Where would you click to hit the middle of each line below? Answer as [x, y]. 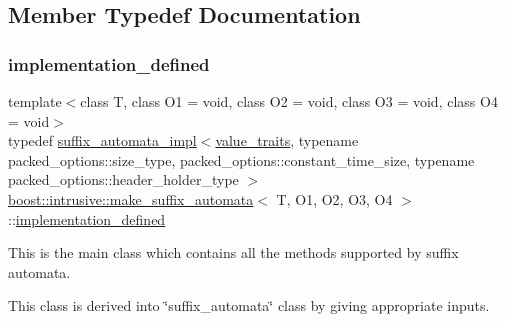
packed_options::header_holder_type [123, 179]
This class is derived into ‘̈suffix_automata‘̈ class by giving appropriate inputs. [249, 305]
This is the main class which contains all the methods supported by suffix [233, 252]
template [35, 101]
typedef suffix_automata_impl [102, 140]
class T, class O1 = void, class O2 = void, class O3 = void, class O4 [289, 101]
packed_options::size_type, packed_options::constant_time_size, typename [241, 159]
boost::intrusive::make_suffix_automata [131, 198]
